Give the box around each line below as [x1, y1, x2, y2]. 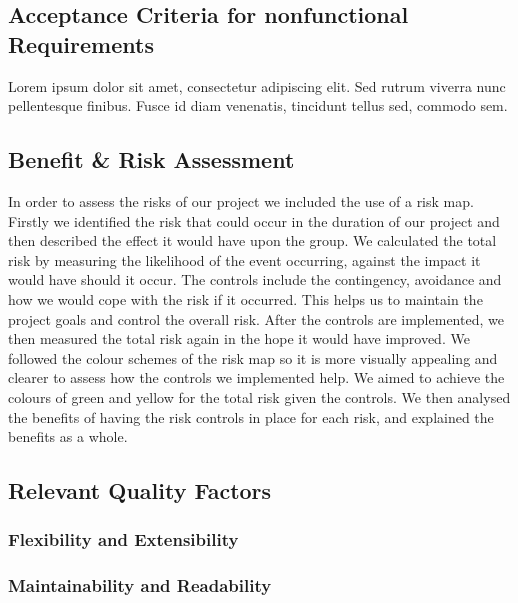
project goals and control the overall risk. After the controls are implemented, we [8, 308, 504, 329]
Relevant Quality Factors [8, 475, 272, 506]
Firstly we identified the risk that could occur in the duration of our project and [8, 210, 500, 231]
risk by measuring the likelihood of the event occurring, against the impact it [8, 249, 481, 270]
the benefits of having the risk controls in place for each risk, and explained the [8, 406, 494, 427]
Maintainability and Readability [8, 573, 272, 598]
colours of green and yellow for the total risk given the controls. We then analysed [8, 386, 511, 407]
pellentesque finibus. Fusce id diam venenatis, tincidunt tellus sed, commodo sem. [8, 95, 508, 116]
